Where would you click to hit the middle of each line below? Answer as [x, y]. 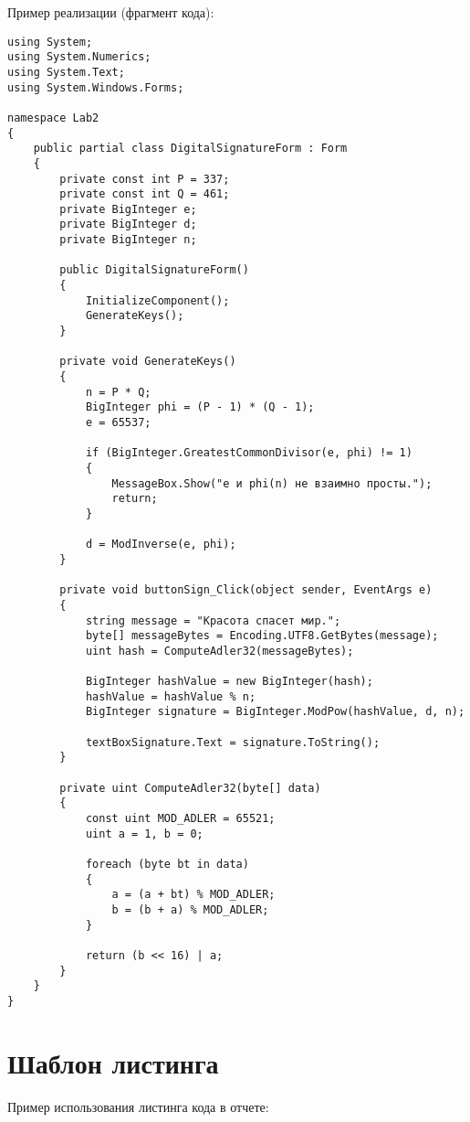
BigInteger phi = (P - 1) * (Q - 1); [200, 407]
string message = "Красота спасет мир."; [213, 620]
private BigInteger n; [128, 240]
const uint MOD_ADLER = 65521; [180, 819]
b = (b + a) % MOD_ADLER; [190, 910]
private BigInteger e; [128, 209]
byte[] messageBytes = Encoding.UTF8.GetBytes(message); [262, 636]
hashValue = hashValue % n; [171, 696]
